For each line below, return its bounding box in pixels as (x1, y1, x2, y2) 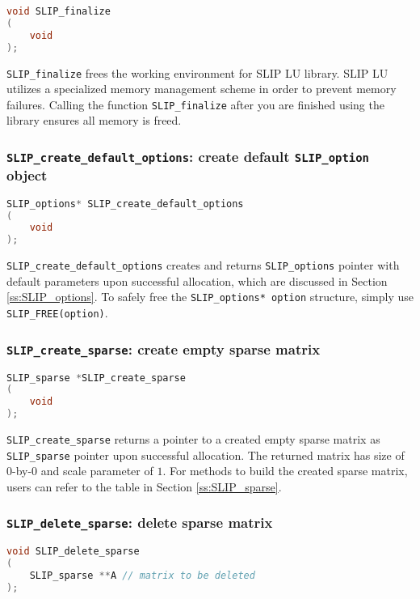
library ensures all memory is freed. (6, 112, 182, 129)
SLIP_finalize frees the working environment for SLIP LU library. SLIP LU (6, 64, 388, 81)
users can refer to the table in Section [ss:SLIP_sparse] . (6, 478, 282, 495)
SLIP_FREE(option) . (6, 304, 108, 321)
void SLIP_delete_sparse (6, 546, 140, 558)
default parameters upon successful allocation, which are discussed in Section (6, 272, 388, 289)
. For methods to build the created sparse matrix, (162, 462, 408, 479)
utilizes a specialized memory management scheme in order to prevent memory (6, 80, 397, 97)
